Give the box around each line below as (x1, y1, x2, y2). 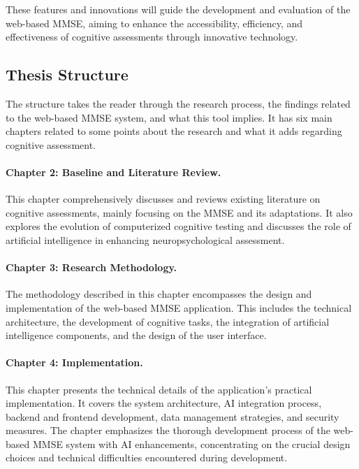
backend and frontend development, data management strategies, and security (6, 409, 339, 424)
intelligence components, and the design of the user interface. (6, 328, 267, 342)
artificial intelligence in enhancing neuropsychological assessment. (6, 232, 285, 247)
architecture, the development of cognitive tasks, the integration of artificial (6, 314, 330, 329)
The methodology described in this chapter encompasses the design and (6, 287, 312, 301)
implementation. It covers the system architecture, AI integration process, (6, 396, 322, 410)
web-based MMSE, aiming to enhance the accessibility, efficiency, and (6, 15, 303, 30)
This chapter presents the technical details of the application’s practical (6, 382, 312, 396)
